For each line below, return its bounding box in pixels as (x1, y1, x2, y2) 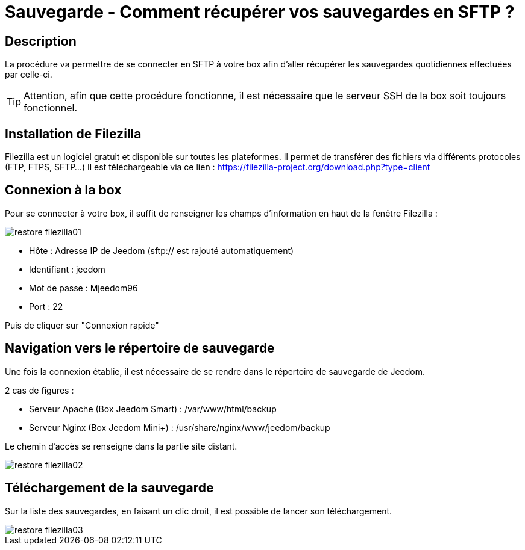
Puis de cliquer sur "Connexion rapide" (5, 320, 159, 330)
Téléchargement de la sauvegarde (5, 480, 214, 496)
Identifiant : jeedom (29, 264, 105, 274)
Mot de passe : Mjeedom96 (29, 282, 138, 293)
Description (5, 33, 77, 49)
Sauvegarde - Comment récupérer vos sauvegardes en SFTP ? (5, 2, 515, 22)
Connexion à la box (5, 182, 122, 198)
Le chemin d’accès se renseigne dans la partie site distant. (5, 440, 237, 451)
